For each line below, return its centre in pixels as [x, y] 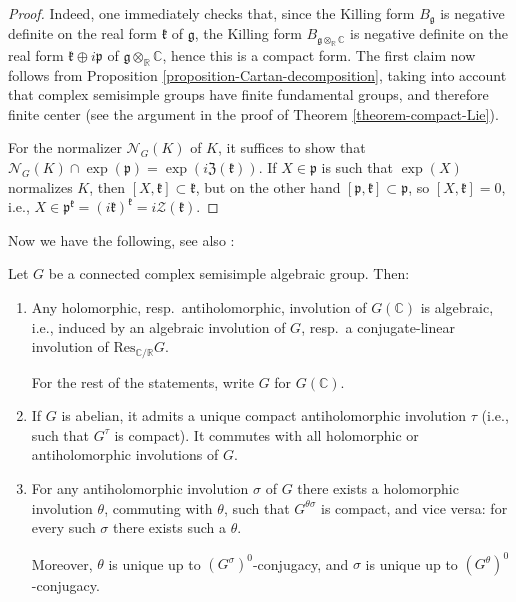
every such [63, 527]
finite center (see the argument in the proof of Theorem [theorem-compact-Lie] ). [253, 113]
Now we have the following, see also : [121, 239]
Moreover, [62, 563]
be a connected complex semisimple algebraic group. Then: [229, 273]
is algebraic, [457, 307]
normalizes [40, 186]
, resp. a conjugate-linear [378, 326]
